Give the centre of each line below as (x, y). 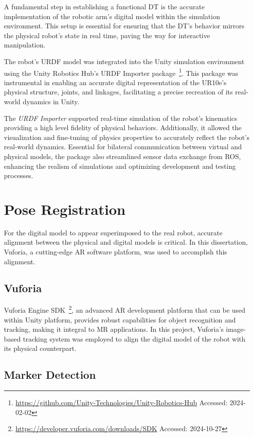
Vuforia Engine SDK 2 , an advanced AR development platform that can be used (125, 309)
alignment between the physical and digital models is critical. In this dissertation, (126, 242)
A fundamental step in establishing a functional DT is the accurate (104, 6)
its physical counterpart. (40, 348)
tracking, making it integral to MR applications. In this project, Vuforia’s (114, 329)
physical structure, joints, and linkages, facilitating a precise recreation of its (118, 92)
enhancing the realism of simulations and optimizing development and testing (120, 166)
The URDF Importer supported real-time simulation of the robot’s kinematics (121, 118)
